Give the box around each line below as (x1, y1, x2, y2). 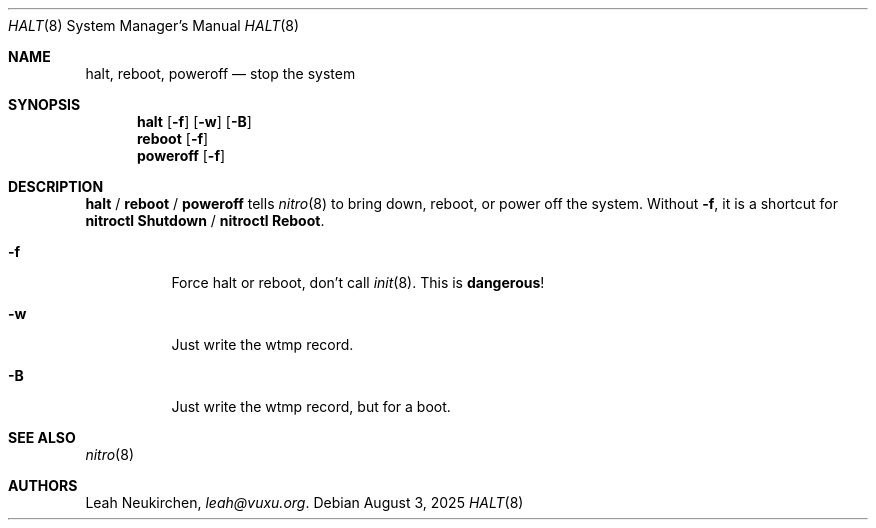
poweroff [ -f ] (137, 147, 226, 164)
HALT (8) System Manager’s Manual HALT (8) (8, 17, 300, 34)
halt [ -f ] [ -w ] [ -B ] (137, 113, 252, 130)
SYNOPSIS (8, 96, 81, 113)
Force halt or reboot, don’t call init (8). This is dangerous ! (171, 274, 545, 291)
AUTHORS (8, 477, 78, 494)
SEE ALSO (8, 429, 76, 446)
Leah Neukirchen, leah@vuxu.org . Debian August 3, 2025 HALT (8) (85, 494, 524, 511)
